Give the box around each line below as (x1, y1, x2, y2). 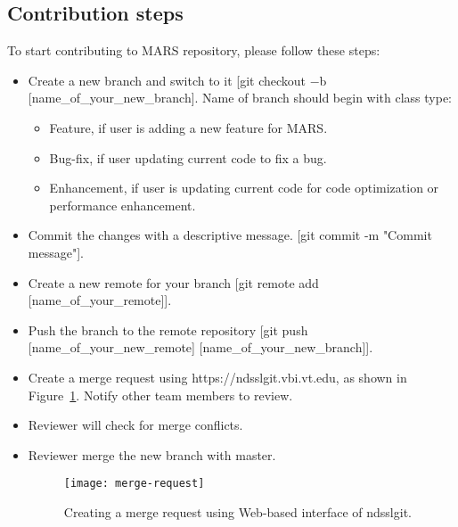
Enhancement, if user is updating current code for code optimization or (49, 178, 439, 197)
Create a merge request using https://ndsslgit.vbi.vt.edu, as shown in (28, 367, 407, 386)
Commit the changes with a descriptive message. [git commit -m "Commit (28, 226, 432, 244)
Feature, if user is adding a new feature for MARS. (49, 118, 328, 136)
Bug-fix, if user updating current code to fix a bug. (49, 148, 327, 167)
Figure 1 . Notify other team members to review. (28, 385, 293, 404)
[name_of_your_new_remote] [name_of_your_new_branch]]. (28, 338, 373, 357)
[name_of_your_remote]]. (28, 291, 172, 309)
